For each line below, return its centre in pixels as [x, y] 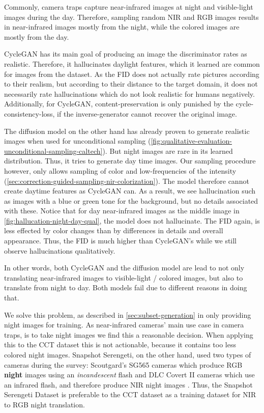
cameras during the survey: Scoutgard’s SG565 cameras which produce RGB [123, 364]
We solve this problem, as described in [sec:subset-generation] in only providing [128, 314]
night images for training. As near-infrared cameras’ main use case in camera [124, 325]
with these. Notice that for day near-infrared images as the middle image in [122, 211]
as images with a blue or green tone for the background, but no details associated [131, 200]
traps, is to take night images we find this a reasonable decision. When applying [129, 334]
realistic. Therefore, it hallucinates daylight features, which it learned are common [132, 63]
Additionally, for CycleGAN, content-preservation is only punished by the [119, 104]
